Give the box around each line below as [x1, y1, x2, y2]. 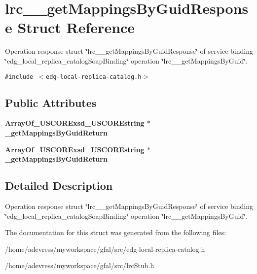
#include [5, 73, 34, 80]
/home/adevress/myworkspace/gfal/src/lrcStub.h [5, 260, 154, 271]
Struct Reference [17, 17, 135, 37]
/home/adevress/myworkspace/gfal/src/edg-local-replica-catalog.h [5, 243, 205, 254]
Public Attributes [5, 95, 97, 110]
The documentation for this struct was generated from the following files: [5, 227, 226, 238]
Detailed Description [5, 178, 113, 193]
